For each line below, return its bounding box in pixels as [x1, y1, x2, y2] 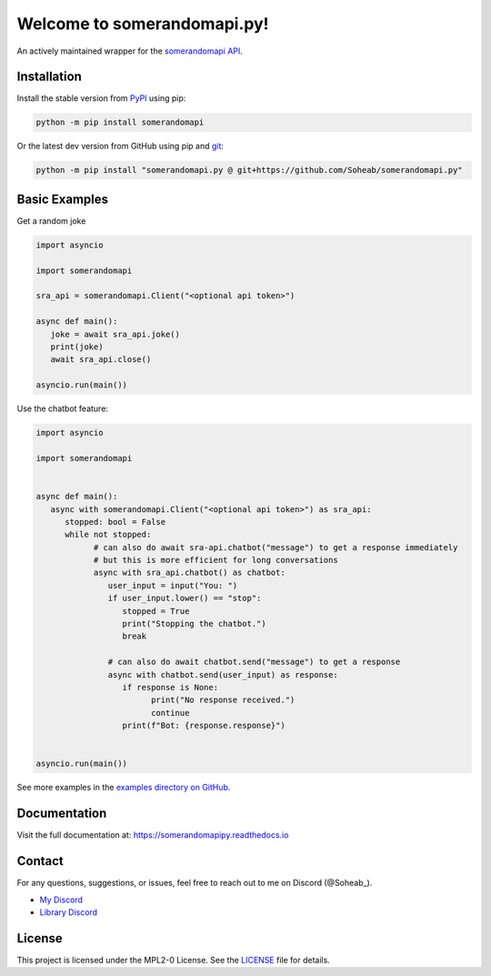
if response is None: [122, 682, 218, 692]
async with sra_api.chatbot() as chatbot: [93, 568, 286, 578]
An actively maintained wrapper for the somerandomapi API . [16, 45, 243, 56]
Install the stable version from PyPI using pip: [16, 93, 186, 104]
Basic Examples [16, 191, 109, 206]
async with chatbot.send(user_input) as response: [107, 669, 338, 679]
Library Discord [39, 906, 98, 918]
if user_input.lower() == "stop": [107, 593, 262, 604]
